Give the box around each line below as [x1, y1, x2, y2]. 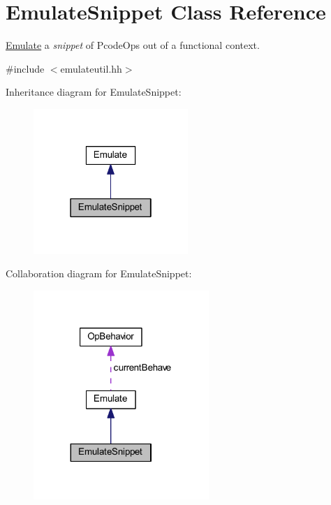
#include [6, 61, 45, 75]
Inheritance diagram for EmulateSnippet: [6, 85, 182, 99]
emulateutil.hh [60, 61, 122, 75]
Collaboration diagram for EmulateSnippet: [6, 266, 192, 281]
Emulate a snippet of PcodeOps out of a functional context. [6, 38, 260, 52]
